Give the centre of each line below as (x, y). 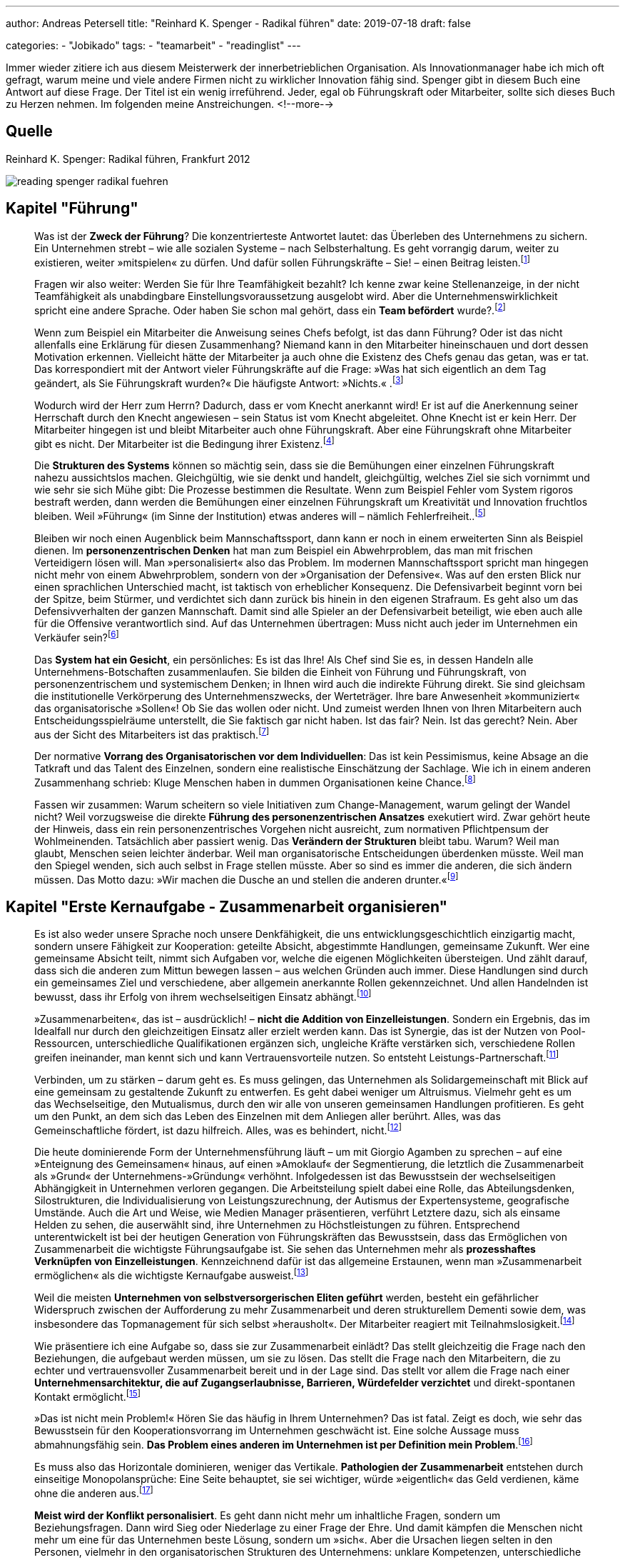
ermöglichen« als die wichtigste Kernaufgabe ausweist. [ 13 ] (172, 1275)
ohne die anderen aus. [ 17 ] (94, 1492)
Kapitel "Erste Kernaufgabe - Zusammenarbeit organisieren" (227, 907)
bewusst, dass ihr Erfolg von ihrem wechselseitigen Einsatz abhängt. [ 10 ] (203, 996)
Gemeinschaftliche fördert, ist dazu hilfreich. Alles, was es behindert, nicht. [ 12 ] (218, 1129)
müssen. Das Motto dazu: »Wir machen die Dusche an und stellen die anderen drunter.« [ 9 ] (247, 878)
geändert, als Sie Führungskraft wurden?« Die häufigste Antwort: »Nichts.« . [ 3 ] (219, 382)
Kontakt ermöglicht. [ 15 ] (87, 1395)
